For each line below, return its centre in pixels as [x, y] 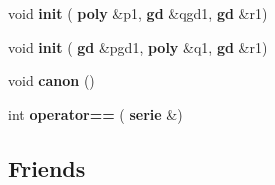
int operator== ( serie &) [95, 113]
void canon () [51, 80]
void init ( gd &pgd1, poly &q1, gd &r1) [138, 46]
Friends [47, 167]
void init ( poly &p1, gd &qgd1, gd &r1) [138, 13]
